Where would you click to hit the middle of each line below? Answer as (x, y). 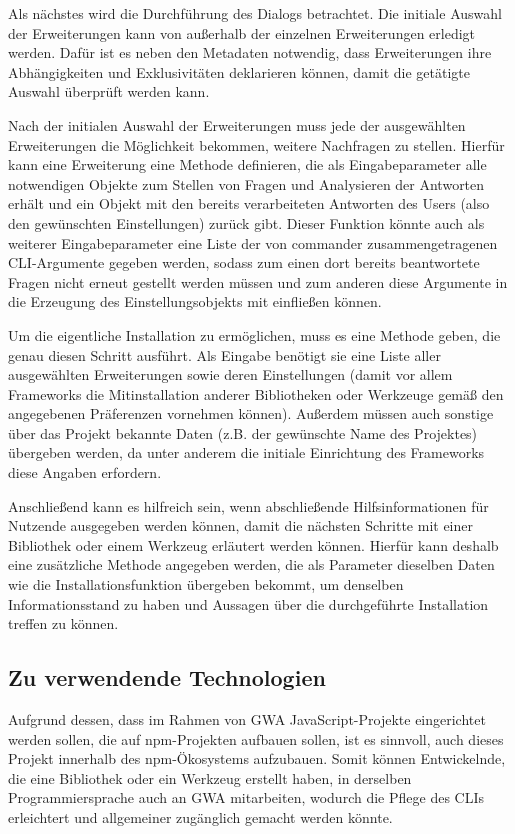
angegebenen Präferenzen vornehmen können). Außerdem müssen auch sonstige (251, 413)
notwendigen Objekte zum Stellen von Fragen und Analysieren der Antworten (246, 183)
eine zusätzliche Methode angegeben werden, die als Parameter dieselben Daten (251, 564)
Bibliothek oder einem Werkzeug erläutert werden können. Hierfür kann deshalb (253, 544)
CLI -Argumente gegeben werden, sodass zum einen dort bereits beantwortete (244, 262)
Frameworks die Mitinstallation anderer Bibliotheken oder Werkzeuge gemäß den (256, 393)
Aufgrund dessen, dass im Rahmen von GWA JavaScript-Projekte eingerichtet (247, 719)
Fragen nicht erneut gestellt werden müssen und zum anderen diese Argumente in (258, 281)
